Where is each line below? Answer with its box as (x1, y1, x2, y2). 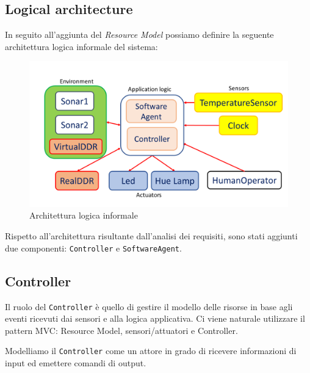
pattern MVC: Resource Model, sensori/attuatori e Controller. (5, 324, 238, 336)
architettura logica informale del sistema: (5, 40, 158, 53)
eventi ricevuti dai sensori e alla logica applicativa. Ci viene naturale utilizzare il (5, 312, 305, 325)
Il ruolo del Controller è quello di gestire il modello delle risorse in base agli (5, 300, 293, 313)
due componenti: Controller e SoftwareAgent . (5, 241, 182, 254)
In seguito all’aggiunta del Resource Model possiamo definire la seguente (5, 28, 274, 41)
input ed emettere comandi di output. (5, 357, 146, 369)
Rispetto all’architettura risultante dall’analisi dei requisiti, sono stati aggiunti (5, 230, 298, 242)
